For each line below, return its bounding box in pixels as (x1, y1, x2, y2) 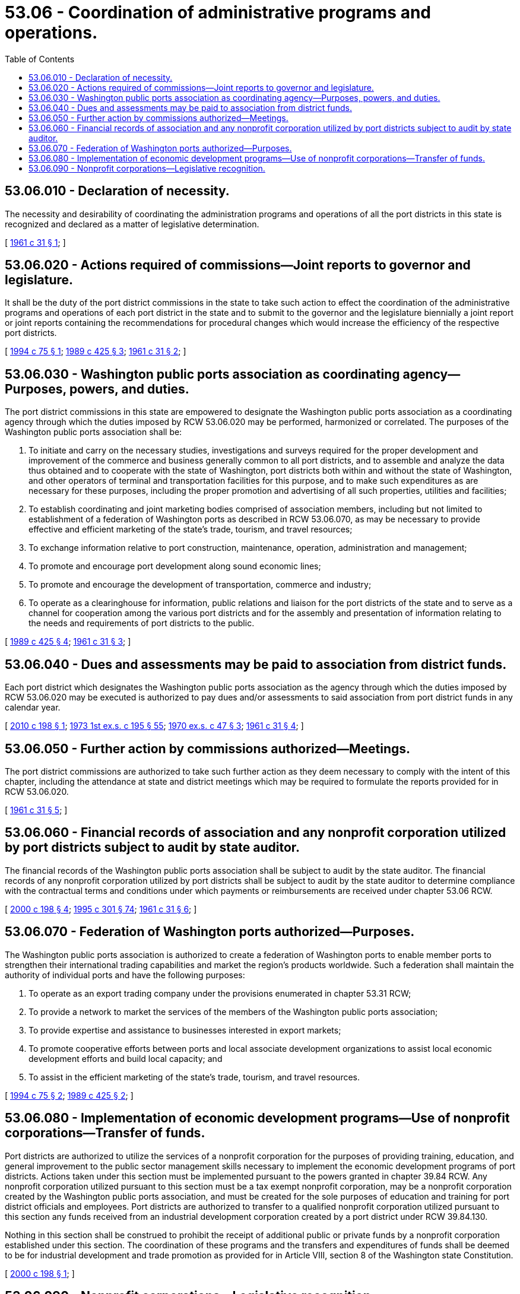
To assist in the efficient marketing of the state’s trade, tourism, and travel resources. (28, 1071, 360, 1082)
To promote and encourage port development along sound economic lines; (28, 561, 321, 572)
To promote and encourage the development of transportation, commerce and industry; (28, 579, 372, 590)
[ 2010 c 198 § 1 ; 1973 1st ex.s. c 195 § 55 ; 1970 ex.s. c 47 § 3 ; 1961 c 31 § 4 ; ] (5, 721, 304, 731)
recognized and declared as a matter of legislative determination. (5, 218, 259, 229)
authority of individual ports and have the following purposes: (5, 969, 245, 980)
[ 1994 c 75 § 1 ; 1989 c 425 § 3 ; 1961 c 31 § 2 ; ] (5, 346, 186, 357)
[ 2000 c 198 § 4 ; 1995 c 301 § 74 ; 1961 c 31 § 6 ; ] (5, 903, 197, 914)
